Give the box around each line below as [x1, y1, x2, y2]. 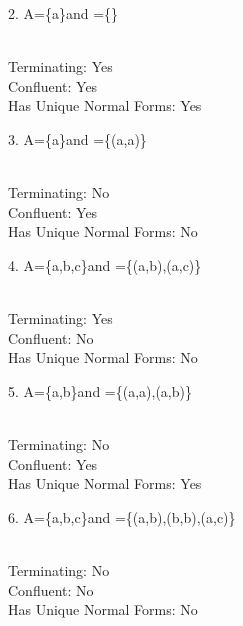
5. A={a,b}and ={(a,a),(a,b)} [8, 380, 192, 401]
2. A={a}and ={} [8, 3, 119, 23]
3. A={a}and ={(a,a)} [8, 128, 147, 149]
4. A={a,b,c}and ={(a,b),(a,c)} [8, 254, 202, 275]
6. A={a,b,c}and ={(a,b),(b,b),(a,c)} [8, 506, 236, 527]
